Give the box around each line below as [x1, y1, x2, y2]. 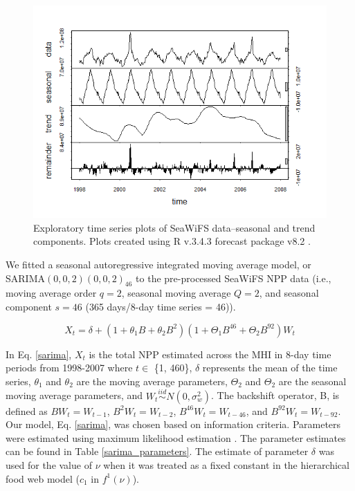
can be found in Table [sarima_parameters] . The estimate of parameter [6, 444, 309, 458]
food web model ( [6, 471, 80, 485]
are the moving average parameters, [76, 373, 228, 388]
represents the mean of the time [202, 360, 338, 375]
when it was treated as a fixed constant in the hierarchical [103, 458, 349, 472]
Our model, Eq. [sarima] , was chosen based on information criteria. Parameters [6, 417, 341, 432]
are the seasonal [278, 373, 347, 388]
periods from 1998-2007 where [6, 360, 133, 375]
